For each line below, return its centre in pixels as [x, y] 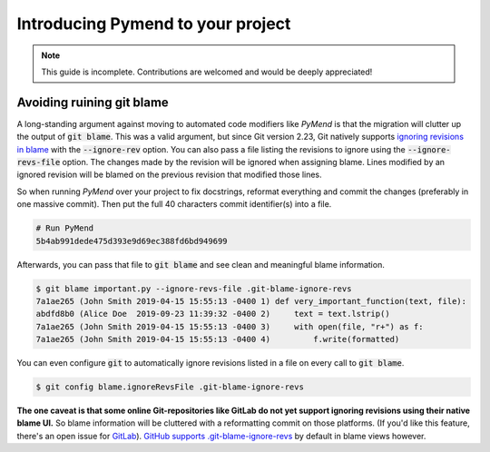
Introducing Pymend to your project [154, 24]
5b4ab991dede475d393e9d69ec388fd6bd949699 [132, 241]
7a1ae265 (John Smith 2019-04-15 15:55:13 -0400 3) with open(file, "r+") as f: [230, 326]
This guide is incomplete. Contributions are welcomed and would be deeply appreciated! [207, 72]
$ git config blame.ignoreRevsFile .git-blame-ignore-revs [170, 387]
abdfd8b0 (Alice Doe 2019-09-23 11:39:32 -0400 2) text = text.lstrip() [213, 314]
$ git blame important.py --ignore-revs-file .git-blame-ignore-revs [194, 289]
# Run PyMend [65, 228]
